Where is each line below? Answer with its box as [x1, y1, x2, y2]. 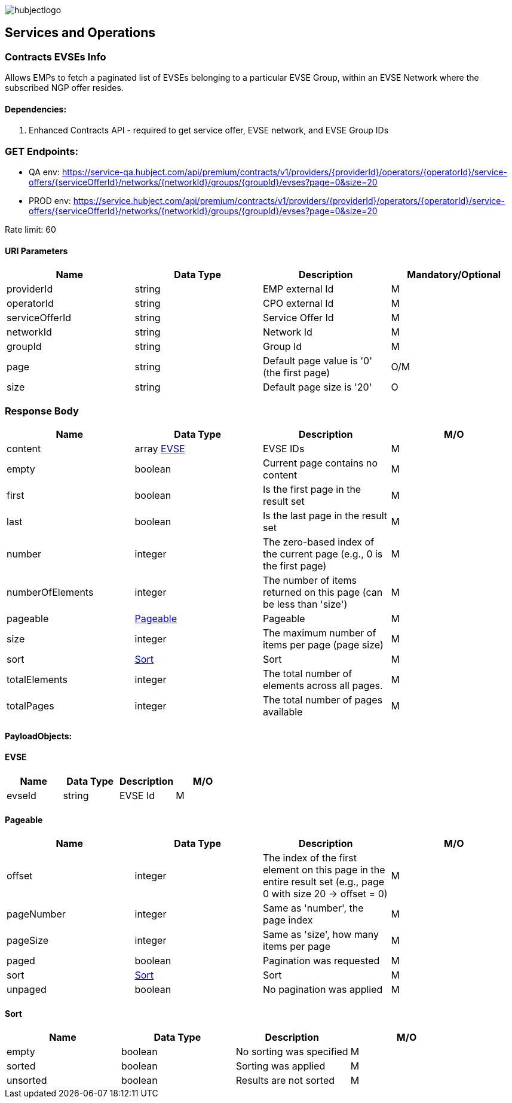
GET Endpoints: [5, 145, 78, 157]
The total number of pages [263, 694, 383, 706]
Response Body [5, 404, 79, 417]
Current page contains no [263, 457, 378, 470]
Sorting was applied [235, 1060, 326, 1072]
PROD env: [29, 196, 71, 206]
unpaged [7, 983, 47, 996]
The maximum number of [263, 627, 376, 639]
